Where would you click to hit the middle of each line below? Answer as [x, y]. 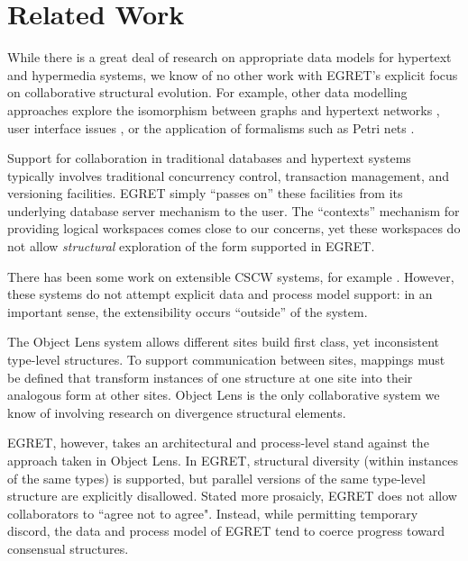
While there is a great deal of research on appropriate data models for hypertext [229, 57]
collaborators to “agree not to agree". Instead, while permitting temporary [213, 513]
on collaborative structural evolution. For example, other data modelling [207, 92]
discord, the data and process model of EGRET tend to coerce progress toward [226, 531]
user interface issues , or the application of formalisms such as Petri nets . [211, 127]
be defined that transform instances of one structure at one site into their [210, 377]
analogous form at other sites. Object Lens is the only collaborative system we [224, 395]
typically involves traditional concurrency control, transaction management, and [228, 175]
